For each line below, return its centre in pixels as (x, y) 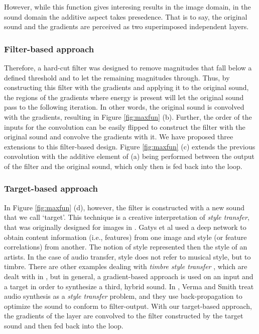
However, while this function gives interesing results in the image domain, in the (127, 7)
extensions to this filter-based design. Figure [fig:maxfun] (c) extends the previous (130, 146)
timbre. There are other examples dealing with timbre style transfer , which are (126, 266)
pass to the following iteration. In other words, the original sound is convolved (124, 107)
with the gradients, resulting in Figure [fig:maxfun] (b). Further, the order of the (128, 116)
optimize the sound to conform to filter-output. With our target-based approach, (128, 306)
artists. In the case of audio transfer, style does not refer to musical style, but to (127, 256)
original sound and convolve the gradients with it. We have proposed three (119, 137)
